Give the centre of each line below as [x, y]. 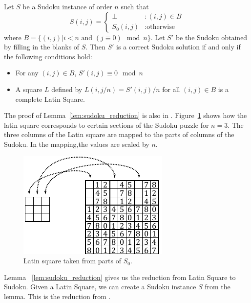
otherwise [161, 27]
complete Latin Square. [50, 99]
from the [218, 287]
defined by [67, 89]
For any [27, 73]
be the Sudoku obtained [211, 37]
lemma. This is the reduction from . [57, 296]
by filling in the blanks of [42, 47]
